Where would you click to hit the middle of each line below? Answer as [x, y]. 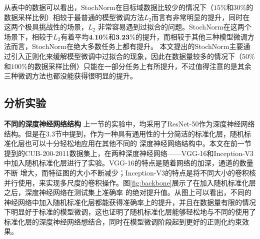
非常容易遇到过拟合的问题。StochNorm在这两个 [174, 27]
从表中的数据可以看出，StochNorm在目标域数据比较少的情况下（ [109, 7]
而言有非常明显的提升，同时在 [201, 17]
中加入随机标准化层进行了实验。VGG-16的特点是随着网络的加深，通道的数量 [129, 163]
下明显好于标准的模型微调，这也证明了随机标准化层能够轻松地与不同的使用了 [130, 212]
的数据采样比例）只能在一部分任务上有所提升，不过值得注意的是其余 [139, 66]
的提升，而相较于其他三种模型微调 [191, 36]
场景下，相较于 [28, 36]
